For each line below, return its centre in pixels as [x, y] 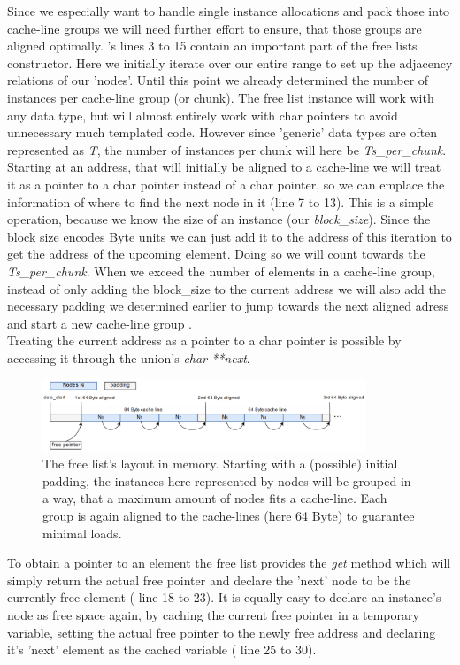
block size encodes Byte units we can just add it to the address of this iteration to [230, 236]
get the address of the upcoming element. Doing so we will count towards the [216, 254]
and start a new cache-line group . [100, 323]
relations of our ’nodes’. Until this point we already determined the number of [218, 80]
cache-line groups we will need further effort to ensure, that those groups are [215, 28]
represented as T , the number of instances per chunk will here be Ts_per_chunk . [227, 149]
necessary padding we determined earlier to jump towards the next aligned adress [228, 306]
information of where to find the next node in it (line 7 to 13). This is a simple [221, 201]
